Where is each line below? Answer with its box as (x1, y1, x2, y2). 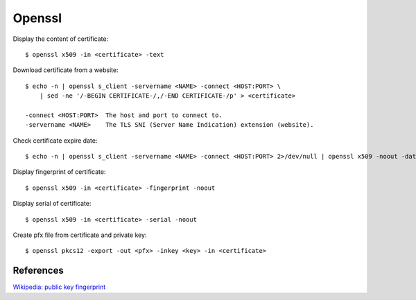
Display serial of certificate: (12, 200, 92, 208)
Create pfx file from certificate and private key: (12, 231, 147, 239)
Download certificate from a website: (12, 66, 119, 74)
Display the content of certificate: (12, 35, 109, 43)
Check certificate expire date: (12, 136, 98, 145)
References (12, 265, 64, 276)
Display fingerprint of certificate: (12, 168, 106, 176)
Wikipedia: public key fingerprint (12, 283, 106, 291)
